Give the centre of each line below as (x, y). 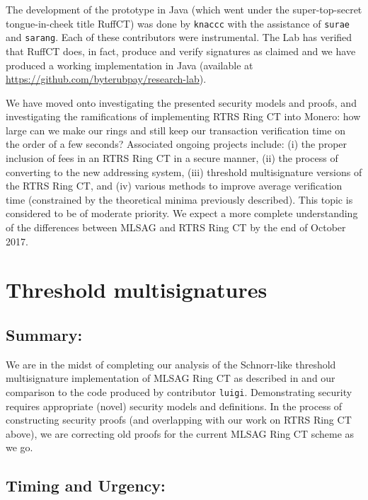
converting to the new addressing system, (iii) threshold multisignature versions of (184, 171)
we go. (19, 447)
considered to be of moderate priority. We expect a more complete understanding (182, 213)
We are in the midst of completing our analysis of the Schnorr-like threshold (171, 364)
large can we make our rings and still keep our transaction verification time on (176, 130)
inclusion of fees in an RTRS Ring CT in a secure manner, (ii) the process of (172, 158)
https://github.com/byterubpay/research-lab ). (106, 79)
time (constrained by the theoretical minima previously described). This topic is (179, 199)
